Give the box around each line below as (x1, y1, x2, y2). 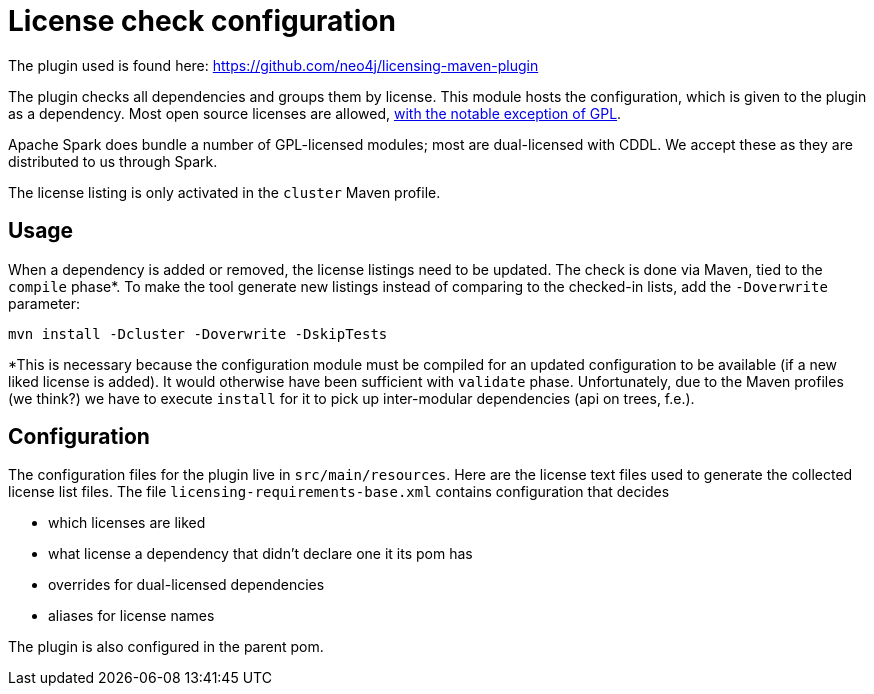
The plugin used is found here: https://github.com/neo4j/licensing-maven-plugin (8, 56, 539, 74)
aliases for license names (48, 607, 215, 625)
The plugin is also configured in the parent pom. (8, 638, 324, 656)
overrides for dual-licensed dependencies (48, 576, 325, 594)
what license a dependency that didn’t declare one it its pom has (48, 545, 473, 563)
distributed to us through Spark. (8, 152, 218, 170)
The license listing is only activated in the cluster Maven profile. (8, 183, 441, 201)
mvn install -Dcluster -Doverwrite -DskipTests (8, 325, 388, 342)
